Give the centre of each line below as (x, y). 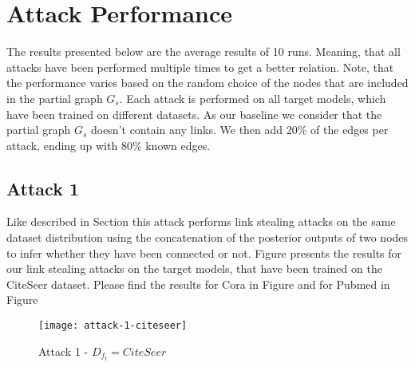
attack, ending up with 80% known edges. (109, 145)
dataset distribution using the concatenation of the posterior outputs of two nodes (207, 237)
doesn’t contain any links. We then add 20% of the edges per (239, 130)
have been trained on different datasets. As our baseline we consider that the (194, 114)
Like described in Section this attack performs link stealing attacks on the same (201, 221)
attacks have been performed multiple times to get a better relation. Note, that (200, 67)
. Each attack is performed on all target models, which (253, 98)
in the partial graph (55, 98)
